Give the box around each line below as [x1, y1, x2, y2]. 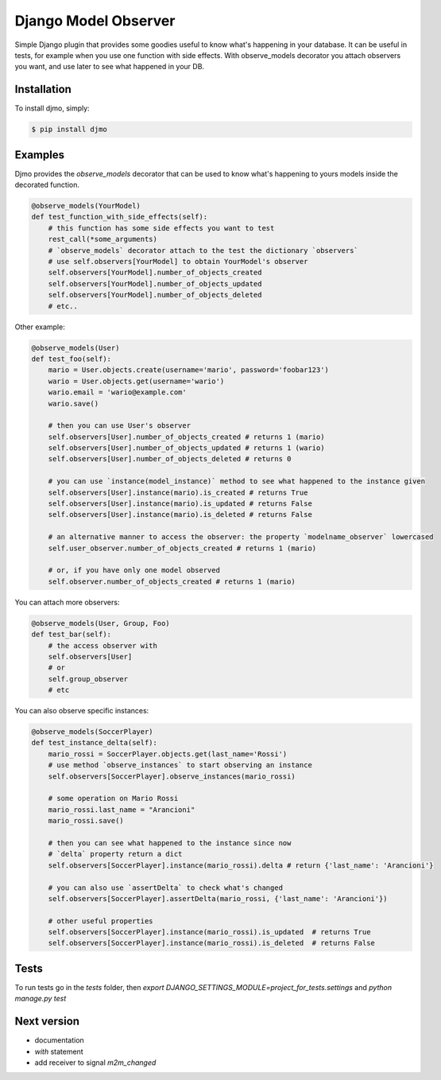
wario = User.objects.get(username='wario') [48, 376, 225, 386]
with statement [34, 1047, 83, 1056]
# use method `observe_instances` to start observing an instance [48, 760, 313, 770]
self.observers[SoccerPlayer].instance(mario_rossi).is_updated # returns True [48, 927, 371, 937]
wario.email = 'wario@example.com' [48, 388, 187, 397]
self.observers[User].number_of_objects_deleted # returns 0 [48, 454, 292, 464]
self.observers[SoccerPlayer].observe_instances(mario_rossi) [48, 771, 296, 781]
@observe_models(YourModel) [31, 201, 141, 211]
